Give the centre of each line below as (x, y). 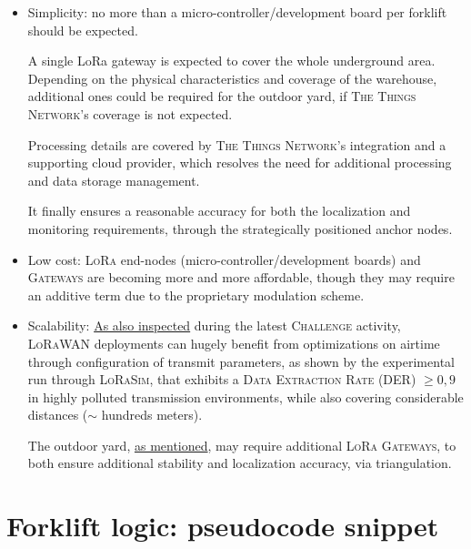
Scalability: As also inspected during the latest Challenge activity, (214, 325)
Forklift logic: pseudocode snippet (223, 526)
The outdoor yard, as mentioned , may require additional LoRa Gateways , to (242, 445)
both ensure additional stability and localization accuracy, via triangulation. (240, 463)
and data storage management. (114, 180)
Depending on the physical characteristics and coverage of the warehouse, (232, 78)
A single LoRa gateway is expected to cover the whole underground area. (231, 61)
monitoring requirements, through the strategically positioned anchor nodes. (240, 228)
